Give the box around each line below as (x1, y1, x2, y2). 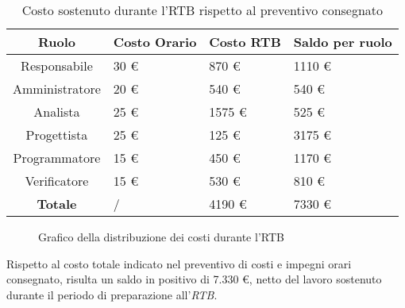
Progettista (25, 125, 88, 144)
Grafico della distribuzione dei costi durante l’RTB (38, 229, 284, 244)
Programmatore (13, 148, 101, 167)
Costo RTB (209, 33, 281, 51)
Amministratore (13, 79, 101, 98)
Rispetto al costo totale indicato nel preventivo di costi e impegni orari (6, 255, 352, 271)
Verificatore (25, 171, 89, 190)
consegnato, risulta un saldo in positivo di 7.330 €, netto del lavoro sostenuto (6, 271, 382, 287)
